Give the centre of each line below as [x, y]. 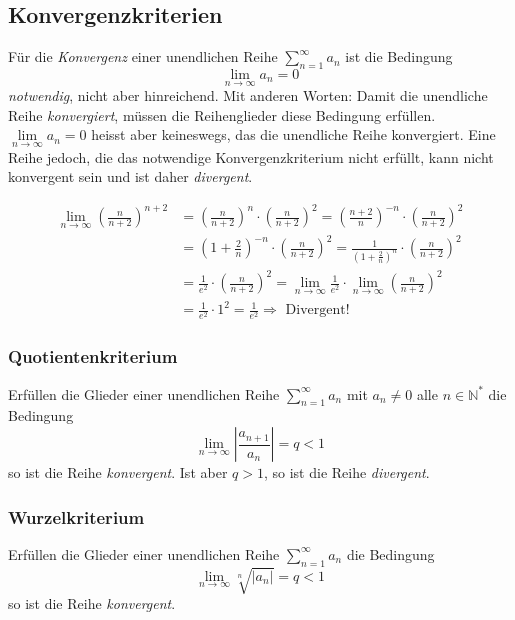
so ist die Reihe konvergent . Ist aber [118, 472]
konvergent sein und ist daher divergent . [130, 176]
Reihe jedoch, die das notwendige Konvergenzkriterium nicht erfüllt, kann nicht [251, 156]
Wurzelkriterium [76, 516]
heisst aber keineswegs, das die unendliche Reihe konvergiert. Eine [293, 134]
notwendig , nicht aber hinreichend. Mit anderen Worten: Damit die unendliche [248, 95]
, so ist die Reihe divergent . [346, 472]
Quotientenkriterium [93, 356]
